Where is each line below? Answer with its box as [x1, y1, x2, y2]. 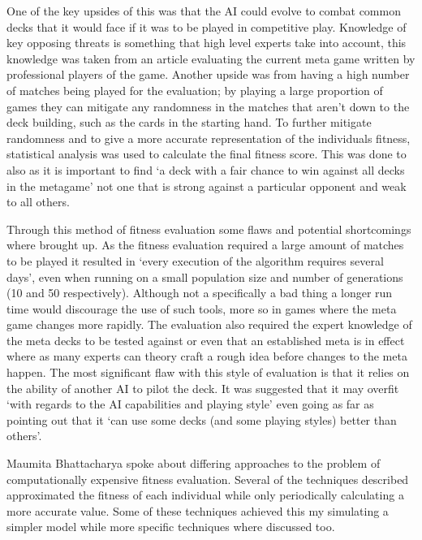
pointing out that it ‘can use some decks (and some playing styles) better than [6, 411, 397, 428]
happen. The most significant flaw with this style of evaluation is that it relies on [6, 364, 410, 381]
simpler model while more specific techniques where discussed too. [6, 518, 335, 535]
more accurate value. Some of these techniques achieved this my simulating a [6, 502, 389, 519]
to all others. [6, 193, 70, 210]
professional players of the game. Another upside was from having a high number [6, 66, 410, 83]
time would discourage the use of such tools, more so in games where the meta [6, 300, 397, 317]
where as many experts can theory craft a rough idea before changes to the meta [6, 348, 407, 365]
